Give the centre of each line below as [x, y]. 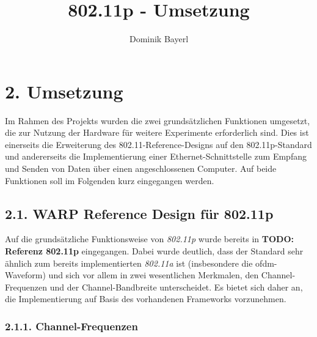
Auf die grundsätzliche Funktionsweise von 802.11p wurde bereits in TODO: [150, 239]
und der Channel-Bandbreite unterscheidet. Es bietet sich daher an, [176, 287]
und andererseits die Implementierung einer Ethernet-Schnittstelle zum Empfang [156, 156]
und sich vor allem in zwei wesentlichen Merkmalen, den [154, 275]
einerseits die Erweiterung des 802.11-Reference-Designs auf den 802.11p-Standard [158, 144]
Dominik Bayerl [159, 39]
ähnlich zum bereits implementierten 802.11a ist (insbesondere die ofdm [140, 263]
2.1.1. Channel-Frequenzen [71, 326]
